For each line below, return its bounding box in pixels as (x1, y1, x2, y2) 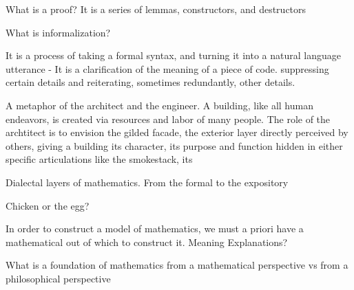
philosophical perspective (6, 271, 111, 285)
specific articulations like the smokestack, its (6, 152, 193, 166)
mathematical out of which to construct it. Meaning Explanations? (6, 234, 288, 249)
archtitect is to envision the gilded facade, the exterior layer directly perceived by (6, 125, 348, 140)
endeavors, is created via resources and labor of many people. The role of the (6, 111, 331, 126)
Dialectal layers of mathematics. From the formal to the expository (6, 175, 289, 189)
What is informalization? (6, 25, 111, 39)
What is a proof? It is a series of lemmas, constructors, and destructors (6, 2, 306, 16)
